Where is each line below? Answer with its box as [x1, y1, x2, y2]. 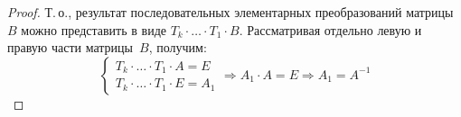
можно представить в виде [21, 20, 166, 39]
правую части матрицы [7, 38, 133, 57]
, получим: [148, 38, 207, 57]
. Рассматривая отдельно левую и [239, 20, 422, 39]
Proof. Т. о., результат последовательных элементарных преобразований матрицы [7, 3, 454, 21]
